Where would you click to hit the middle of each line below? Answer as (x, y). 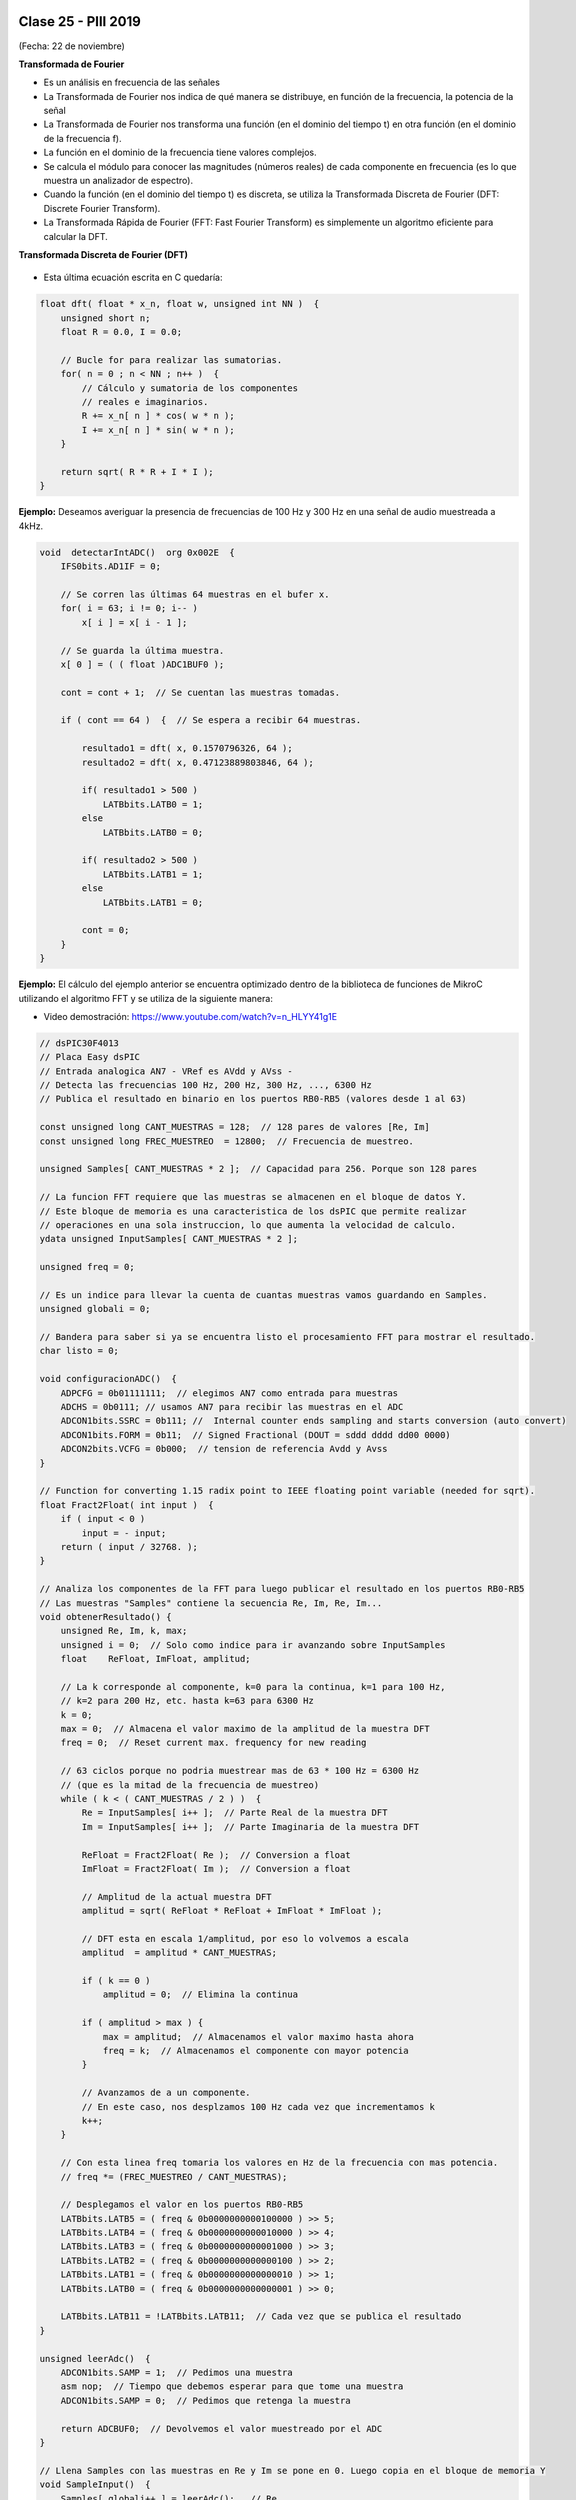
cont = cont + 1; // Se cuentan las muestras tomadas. (200, 692)
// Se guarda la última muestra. (142, 650)
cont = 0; (105, 930)
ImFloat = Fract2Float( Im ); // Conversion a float (216, 1868)
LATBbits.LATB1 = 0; (153, 902)
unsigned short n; (105, 318)
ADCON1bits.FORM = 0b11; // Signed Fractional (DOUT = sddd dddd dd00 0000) (256, 1434)
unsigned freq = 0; (87, 1267)
